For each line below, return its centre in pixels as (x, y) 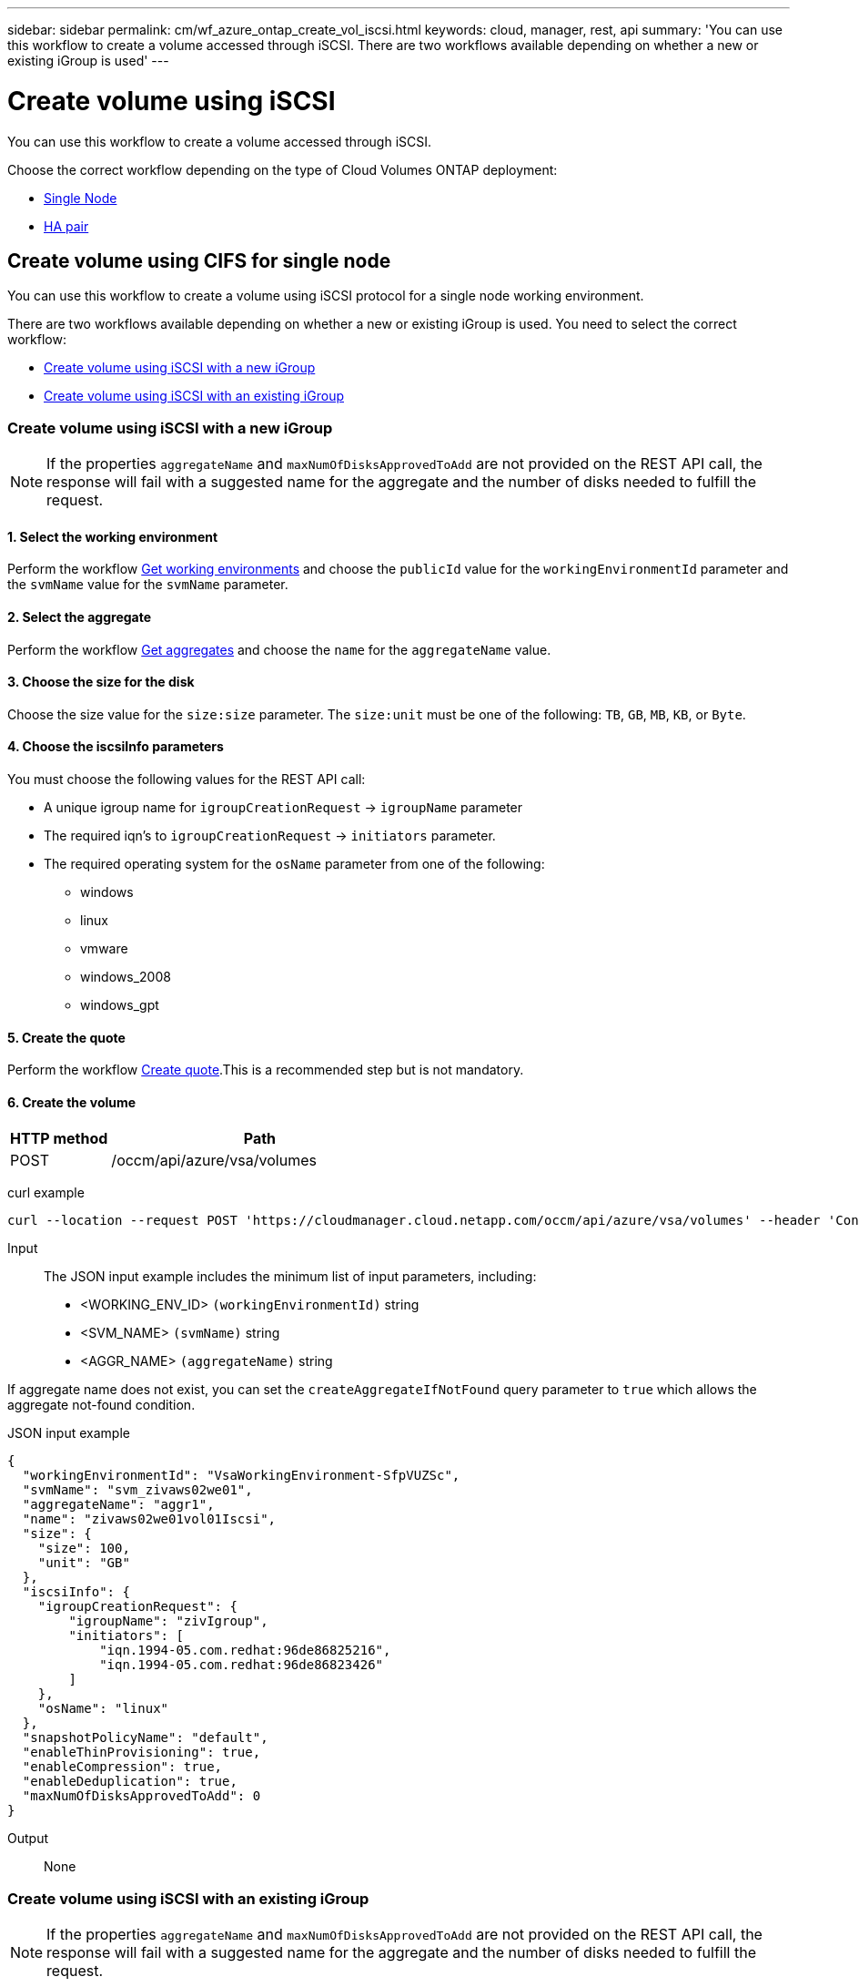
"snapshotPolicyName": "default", (145, 1738)
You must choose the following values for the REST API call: (187, 779)
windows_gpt (120, 1004)
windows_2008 (126, 976)
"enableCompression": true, (122, 1767)
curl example (46, 1193)
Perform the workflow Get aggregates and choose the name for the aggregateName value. (279, 649)
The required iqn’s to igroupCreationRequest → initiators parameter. (270, 835)
